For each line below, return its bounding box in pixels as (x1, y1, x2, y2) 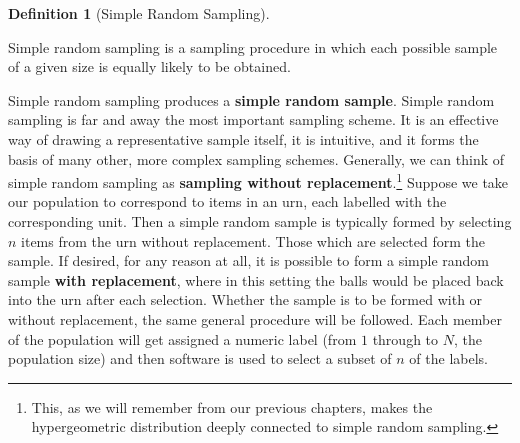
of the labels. (409, 348, 488, 369)
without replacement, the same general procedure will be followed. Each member (8, 308, 502, 329)
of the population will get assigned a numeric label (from (8, 328, 357, 349)
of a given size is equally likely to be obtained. (8, 56, 291, 77)
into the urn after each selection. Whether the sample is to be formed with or (8, 289, 483, 310)
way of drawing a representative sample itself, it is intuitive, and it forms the (8, 128, 479, 149)
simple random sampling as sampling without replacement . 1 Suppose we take (8, 169, 509, 192)
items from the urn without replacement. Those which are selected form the (21, 230, 485, 251)
